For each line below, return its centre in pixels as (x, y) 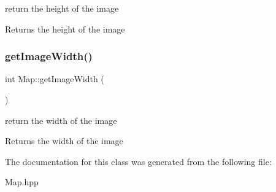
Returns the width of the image (64, 141)
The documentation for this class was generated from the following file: (138, 161)
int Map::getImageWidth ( (55, 79)
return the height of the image (62, 8)
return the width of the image (61, 120)
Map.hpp (22, 182)
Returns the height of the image (65, 29)
